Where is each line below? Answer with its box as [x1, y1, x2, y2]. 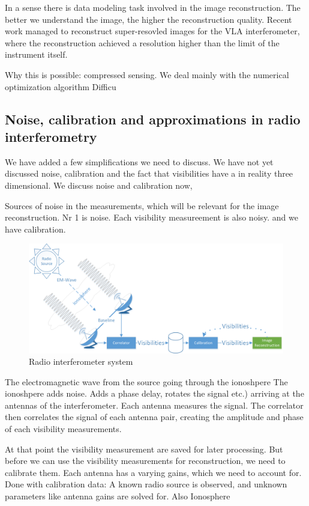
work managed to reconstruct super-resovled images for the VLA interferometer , [5, 25, 300, 37]
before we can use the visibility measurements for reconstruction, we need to [5, 454, 286, 467]
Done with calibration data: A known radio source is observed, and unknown [5, 478, 287, 490]
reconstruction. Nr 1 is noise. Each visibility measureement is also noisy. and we [5, 211, 298, 224]
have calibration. [5, 222, 66, 235]
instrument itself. [5, 48, 68, 61]
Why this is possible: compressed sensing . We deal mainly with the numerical [5, 68, 289, 81]
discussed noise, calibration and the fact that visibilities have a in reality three [5, 167, 293, 180]
